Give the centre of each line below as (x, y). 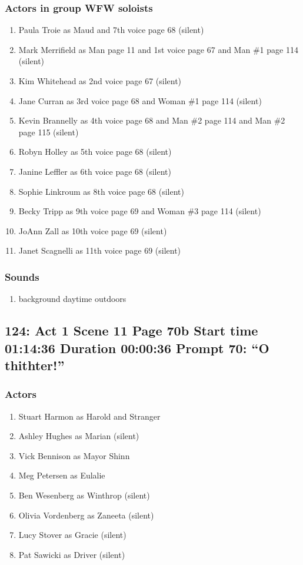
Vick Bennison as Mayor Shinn (74, 455)
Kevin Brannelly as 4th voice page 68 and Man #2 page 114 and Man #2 (152, 120)
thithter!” (35, 365)
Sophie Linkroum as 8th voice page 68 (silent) (101, 191)
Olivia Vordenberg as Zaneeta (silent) (86, 515)
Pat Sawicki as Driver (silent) (72, 554)
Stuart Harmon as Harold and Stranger (89, 416)
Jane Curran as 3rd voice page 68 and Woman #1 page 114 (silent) (140, 100)
